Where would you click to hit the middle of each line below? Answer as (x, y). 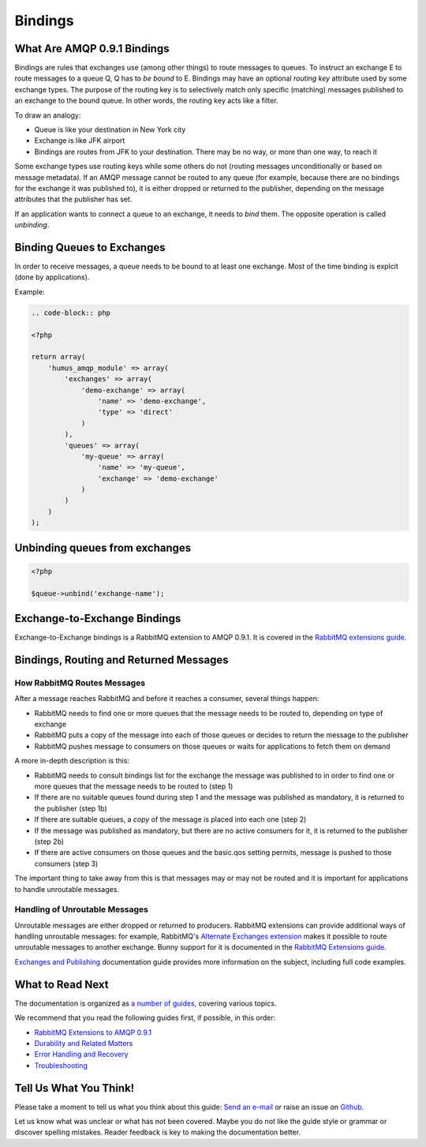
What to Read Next (62, 984)
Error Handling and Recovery (82, 1055)
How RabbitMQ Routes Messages (80, 683)
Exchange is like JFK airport (80, 141)
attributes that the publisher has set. (73, 199)
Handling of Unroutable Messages (82, 909)
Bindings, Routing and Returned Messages (121, 660)
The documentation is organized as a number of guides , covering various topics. (146, 1003)
